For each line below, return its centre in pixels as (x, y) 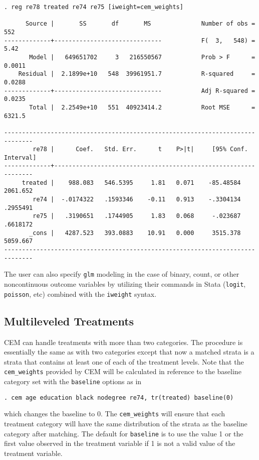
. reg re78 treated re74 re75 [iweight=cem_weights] (94, 7)
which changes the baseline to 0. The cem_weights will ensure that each (115, 414)
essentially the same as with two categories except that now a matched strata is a (129, 352)
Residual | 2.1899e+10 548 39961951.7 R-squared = (137, 74)
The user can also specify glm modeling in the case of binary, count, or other (122, 274)
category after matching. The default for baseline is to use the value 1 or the (124, 433)
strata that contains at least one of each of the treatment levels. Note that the (124, 361)
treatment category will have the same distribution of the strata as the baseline (126, 423)
